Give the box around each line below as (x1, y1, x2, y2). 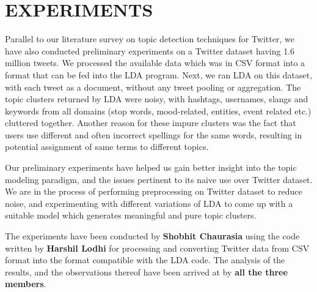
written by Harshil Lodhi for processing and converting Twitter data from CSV (5, 241, 310, 254)
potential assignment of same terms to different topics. (5, 140, 209, 153)
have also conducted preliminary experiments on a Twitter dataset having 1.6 (5, 44, 295, 57)
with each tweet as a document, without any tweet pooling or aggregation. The (5, 80, 301, 93)
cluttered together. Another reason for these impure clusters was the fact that (5, 116, 296, 129)
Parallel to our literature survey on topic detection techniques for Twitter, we (5, 32, 294, 45)
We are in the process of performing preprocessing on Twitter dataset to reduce (5, 185, 302, 198)
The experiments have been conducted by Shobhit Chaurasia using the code (5, 230, 300, 242)
